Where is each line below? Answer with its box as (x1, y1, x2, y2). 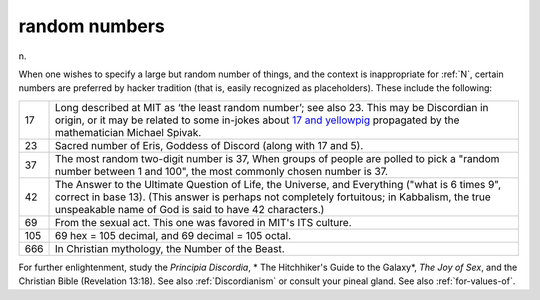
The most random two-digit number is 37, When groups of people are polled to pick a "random (54, 151, 500, 165)
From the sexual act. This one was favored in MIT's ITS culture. (54, 215, 352, 229)
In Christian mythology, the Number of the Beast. (54, 241, 285, 255)
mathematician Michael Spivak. (54, 125, 202, 139)
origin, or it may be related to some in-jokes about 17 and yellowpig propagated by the (54, 113, 460, 127)
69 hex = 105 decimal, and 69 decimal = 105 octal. (54, 228, 292, 242)
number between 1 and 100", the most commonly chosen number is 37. (54, 164, 389, 178)
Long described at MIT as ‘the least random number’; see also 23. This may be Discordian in (54, 100, 489, 114)
